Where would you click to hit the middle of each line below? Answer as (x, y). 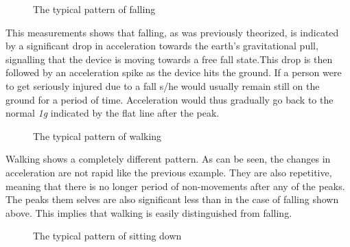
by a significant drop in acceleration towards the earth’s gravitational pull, (162, 46)
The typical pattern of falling (94, 9)
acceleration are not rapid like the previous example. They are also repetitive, (169, 172)
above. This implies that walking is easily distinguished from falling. (149, 212)
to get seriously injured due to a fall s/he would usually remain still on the (163, 85)
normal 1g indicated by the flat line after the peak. (113, 113)
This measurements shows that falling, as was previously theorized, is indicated (172, 32)
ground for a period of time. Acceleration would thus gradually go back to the (170, 99)
